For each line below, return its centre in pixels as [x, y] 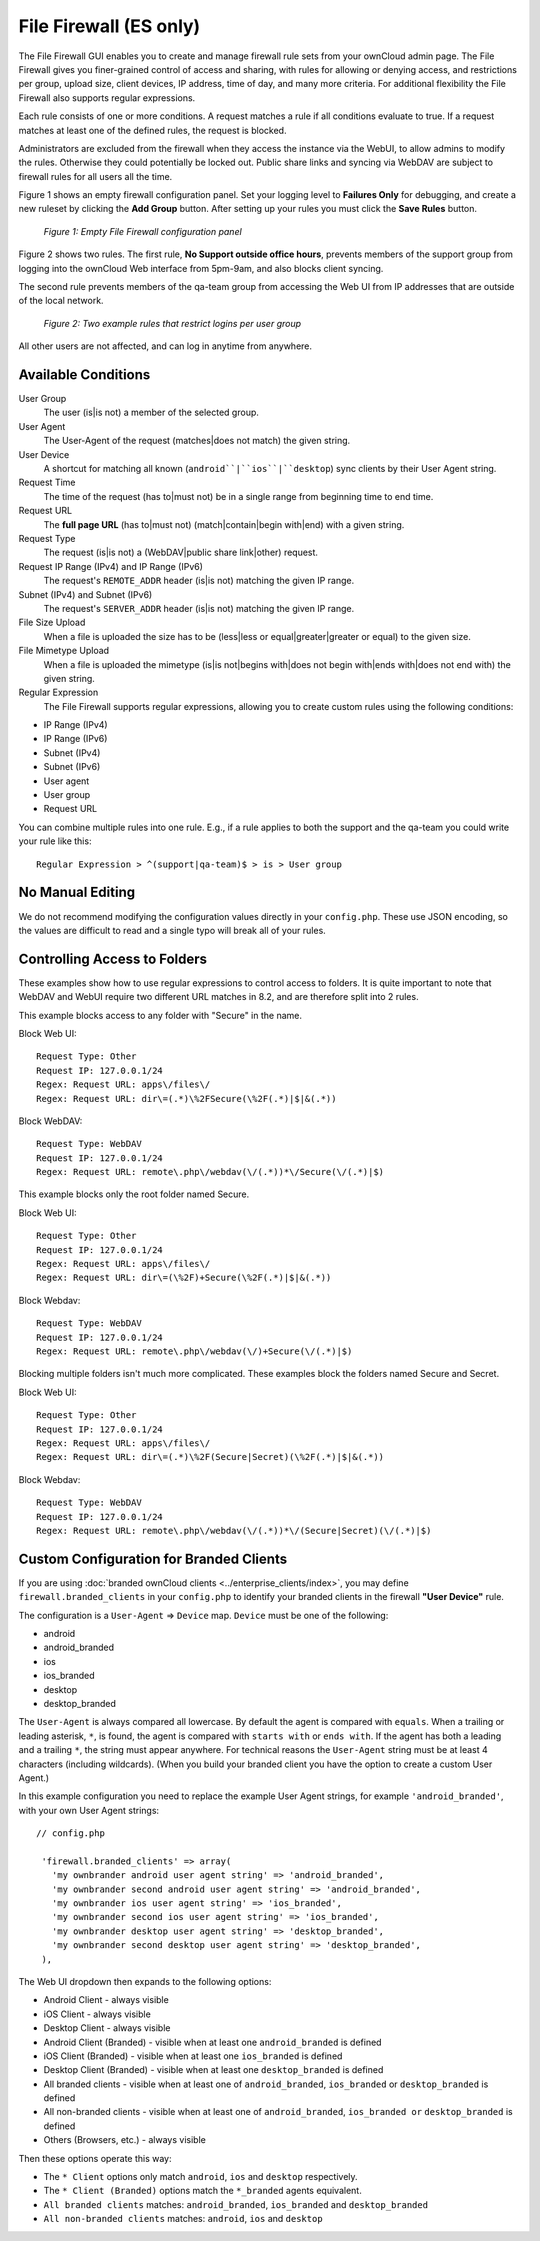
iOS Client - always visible [97, 2014]
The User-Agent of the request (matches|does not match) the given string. [197, 441]
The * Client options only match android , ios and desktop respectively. [201, 2177]
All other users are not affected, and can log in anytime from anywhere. [165, 346]
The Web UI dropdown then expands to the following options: [145, 1981]
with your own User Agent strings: [89, 1810]
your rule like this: [55, 841]
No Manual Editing [77, 892]
